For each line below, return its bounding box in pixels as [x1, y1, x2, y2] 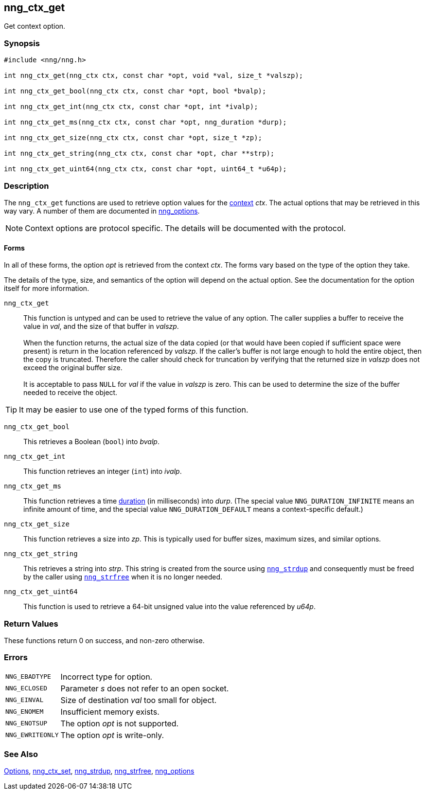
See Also [4, 749, 38, 759]
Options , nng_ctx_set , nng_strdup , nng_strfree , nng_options [4, 767, 195, 776]
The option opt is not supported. [60, 718, 179, 728]
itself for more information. [4, 284, 89, 293]
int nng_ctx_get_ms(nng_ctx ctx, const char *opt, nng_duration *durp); [4, 118, 287, 126]
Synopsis [4, 38, 40, 48]
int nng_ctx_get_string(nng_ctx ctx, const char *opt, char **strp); [4, 149, 275, 158]
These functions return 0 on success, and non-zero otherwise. [4, 636, 205, 645]
